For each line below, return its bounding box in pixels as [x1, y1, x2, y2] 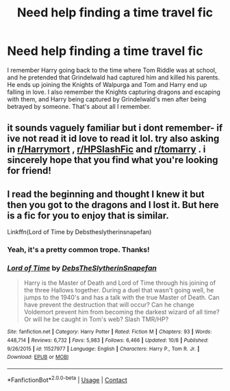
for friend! [7, 165, 51, 177]
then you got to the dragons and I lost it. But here [7, 199, 219, 210]
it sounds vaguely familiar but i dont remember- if [7, 122, 223, 134]
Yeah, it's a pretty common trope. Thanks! [7, 245, 150, 255]
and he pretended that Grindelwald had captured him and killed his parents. [7, 73, 220, 81]
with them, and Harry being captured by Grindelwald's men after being [7, 94, 207, 103]
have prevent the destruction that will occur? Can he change [23, 301, 194, 309]
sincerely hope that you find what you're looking [7, 154, 218, 166]
